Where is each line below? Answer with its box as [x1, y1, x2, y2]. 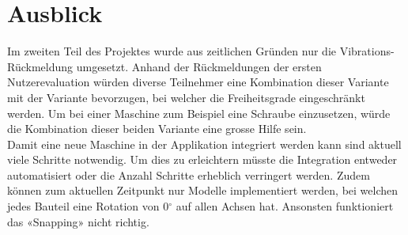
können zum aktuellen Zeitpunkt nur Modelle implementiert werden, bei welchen [7, 182, 399, 199]
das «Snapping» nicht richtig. [7, 213, 149, 229]
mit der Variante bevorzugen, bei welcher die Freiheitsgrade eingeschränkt [7, 89, 365, 105]
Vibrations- [339, 43, 395, 59]
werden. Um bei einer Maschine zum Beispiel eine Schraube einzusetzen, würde [7, 104, 391, 121]
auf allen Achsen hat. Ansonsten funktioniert [176, 198, 394, 214]
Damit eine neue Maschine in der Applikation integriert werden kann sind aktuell [7, 135, 402, 152]
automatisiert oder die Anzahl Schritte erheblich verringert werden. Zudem [7, 166, 370, 183]
